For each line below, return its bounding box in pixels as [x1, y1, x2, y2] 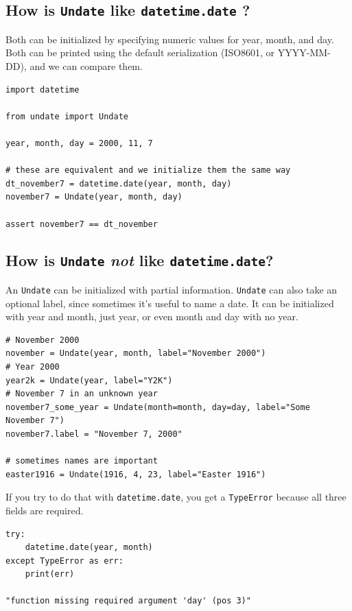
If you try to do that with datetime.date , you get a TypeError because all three [5, 490, 347, 504]
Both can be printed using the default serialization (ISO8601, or [5, 45, 275, 60]
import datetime [5, 84, 80, 95]
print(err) [25, 569, 75, 579]
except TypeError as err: [5, 555, 124, 566]
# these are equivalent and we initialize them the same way [5, 165, 291, 176]
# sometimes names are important [5, 456, 158, 466]
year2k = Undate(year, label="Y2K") [5, 375, 173, 385]
